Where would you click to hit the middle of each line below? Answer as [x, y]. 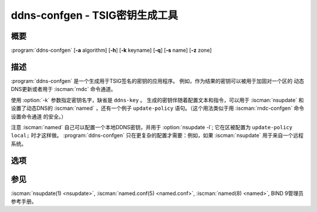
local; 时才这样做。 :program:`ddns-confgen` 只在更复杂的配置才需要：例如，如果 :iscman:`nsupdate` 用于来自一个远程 [157, 136]
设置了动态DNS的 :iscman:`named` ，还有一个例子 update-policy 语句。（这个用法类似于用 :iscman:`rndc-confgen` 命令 [158, 108]
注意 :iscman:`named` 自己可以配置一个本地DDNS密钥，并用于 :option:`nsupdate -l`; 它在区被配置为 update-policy [152, 127]
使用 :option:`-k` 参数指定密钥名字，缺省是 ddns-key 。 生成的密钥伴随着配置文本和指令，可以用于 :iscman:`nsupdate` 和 [157, 100]
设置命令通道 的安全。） [39, 116]
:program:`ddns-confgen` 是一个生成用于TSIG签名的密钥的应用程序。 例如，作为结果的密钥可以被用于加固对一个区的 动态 [158, 81]
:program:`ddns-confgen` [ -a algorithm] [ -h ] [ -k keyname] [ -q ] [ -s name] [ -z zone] [111, 51]
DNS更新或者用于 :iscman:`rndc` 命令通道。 [64, 89]
